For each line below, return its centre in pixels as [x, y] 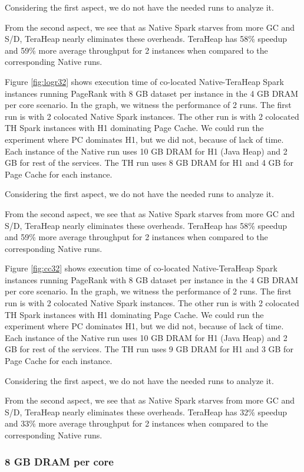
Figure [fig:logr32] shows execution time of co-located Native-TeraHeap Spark [144, 81]
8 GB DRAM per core [59, 461]
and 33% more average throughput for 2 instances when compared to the [136, 423]
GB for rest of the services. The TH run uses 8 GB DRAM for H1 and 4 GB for [149, 163]
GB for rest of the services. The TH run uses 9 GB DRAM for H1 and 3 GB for [149, 349]
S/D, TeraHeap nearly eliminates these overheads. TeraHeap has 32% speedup [146, 412]
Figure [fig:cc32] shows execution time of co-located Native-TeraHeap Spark [141, 268]
